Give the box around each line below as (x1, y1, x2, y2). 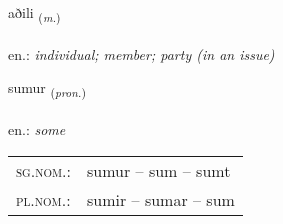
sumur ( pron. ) (8, 77, 86, 101)
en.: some (8, 119, 66, 140)
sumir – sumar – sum (87, 187, 235, 211)
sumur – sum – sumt (87, 158, 231, 182)
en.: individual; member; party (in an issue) (8, 43, 275, 64)
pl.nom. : (16, 187, 71, 211)
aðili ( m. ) (8, 2, 61, 25)
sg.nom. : (16, 158, 71, 182)
